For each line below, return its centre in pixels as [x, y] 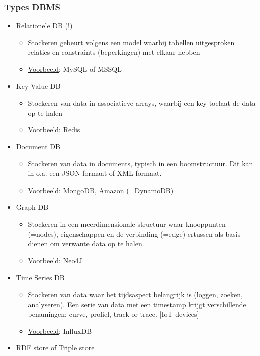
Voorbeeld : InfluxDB [60, 331]
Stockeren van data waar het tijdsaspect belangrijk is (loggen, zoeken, [135, 294]
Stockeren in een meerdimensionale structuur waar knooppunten [127, 224]
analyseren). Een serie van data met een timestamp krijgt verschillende [137, 304]
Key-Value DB [38, 86]
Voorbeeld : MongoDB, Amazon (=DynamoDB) [101, 190]
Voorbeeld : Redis [54, 129]
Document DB [38, 146]
